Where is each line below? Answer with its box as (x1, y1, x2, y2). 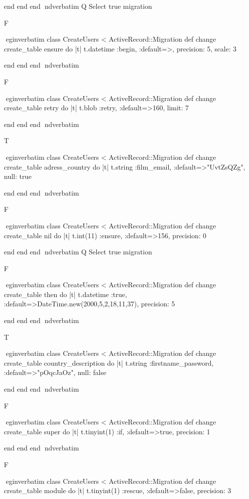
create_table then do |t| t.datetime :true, (4, 289, 127, 299)
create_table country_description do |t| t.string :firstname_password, (4, 357, 214, 368)
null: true (4, 171, 32, 181)
